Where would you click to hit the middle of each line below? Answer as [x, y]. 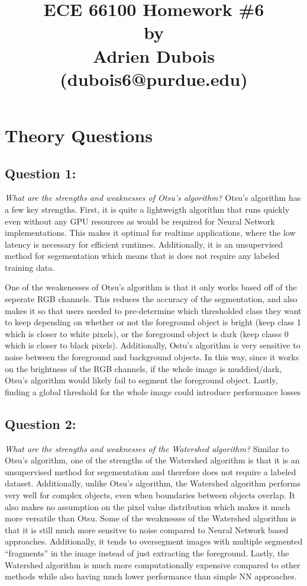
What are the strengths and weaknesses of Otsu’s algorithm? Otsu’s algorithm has [153, 198]
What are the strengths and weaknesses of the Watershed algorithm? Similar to [147, 448]
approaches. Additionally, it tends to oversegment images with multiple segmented [154, 541]
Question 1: [41, 173]
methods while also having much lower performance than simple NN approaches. [151, 576]
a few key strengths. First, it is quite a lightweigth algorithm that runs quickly [147, 209]
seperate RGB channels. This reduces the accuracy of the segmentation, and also [151, 299]
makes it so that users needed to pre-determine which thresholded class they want [153, 310]
